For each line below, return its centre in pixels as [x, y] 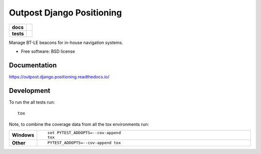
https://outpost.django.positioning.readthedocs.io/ [59, 77]
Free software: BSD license [48, 51]
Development [30, 90]
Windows [23, 135]
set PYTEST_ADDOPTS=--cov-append [84, 132]
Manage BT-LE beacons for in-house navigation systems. [66, 42]
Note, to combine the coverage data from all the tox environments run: [79, 124]
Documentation [33, 65]
